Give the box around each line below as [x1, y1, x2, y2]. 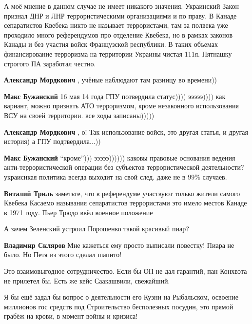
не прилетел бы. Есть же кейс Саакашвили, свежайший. [4, 275, 170, 285]
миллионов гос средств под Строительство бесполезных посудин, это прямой [4, 301, 233, 311]
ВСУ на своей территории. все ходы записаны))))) [4, 110, 155, 120]
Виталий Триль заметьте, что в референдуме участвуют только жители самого [4, 188, 240, 198]
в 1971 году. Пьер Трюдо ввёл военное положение [4, 207, 153, 217]
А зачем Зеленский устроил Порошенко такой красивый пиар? [4, 223, 189, 234]
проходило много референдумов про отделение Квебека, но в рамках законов [4, 29, 233, 40]
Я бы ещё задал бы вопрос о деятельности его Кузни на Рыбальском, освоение [4, 292, 239, 302]
